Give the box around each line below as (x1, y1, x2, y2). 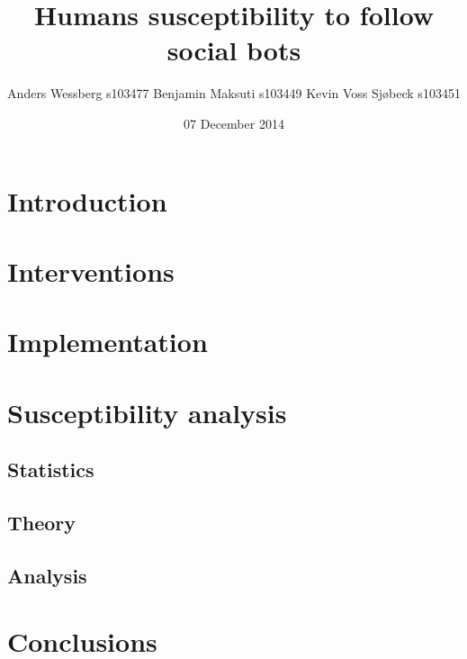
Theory (7, 508, 76, 536)
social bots (166, 32, 301, 68)
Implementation (7, 323, 208, 360)
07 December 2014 (184, 113, 284, 132)
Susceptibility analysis (7, 393, 287, 430)
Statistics (7, 456, 94, 483)
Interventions (7, 252, 175, 289)
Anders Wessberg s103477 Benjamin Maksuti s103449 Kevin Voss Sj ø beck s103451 (7, 84, 461, 103)
